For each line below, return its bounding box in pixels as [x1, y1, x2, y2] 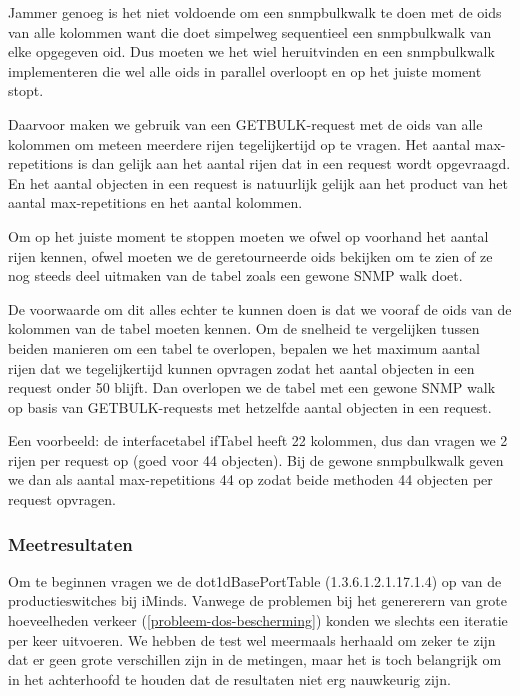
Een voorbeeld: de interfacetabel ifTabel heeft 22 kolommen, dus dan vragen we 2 [8, 430, 508, 451]
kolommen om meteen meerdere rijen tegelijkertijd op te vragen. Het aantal [8, 133, 471, 154]
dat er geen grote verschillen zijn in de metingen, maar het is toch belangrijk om [8, 649, 502, 670]
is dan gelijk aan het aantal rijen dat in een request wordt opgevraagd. [77, 153, 511, 174]
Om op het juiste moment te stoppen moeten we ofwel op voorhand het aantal [8, 225, 489, 246]
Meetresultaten [8, 531, 133, 556]
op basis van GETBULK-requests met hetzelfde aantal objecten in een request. [8, 396, 492, 417]
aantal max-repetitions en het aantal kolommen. [8, 192, 303, 213]
